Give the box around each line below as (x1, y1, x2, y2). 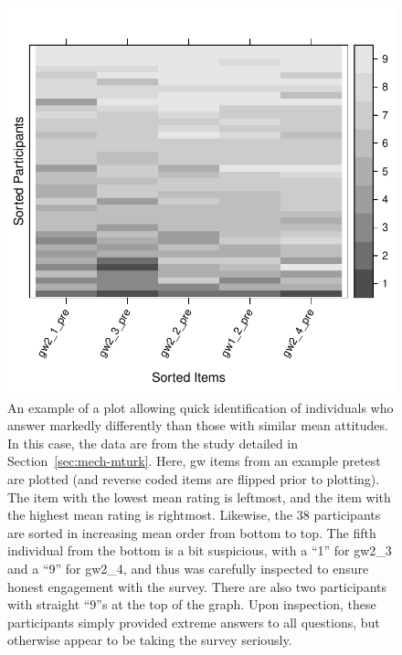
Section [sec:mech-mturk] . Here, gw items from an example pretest (7, 451, 381, 470)
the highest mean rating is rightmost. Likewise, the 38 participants (7, 505, 381, 524)
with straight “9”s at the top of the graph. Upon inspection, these (7, 595, 376, 614)
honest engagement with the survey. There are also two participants (7, 576, 386, 596)
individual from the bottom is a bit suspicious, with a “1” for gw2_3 (7, 541, 392, 560)
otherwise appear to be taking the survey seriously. (7, 630, 292, 650)
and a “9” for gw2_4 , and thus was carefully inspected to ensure (7, 558, 369, 577)
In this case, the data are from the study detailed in (7, 433, 299, 452)
